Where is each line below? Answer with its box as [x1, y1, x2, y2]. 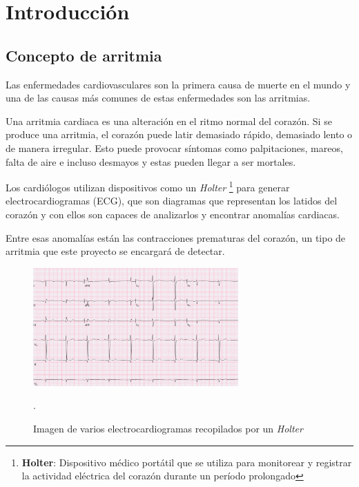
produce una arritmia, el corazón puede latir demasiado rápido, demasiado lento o [6, 127, 353, 142]
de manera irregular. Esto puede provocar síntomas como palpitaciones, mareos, [6, 140, 343, 155]
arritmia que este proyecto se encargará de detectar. [6, 244, 225, 258]
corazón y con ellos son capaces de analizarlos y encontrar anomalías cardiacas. [6, 207, 340, 221]
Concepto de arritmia [6, 44, 162, 66]
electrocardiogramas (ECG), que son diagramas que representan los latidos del [6, 193, 338, 208]
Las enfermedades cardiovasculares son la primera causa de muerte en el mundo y [6, 77, 351, 91]
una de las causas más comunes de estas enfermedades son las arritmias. [6, 90, 311, 105]
